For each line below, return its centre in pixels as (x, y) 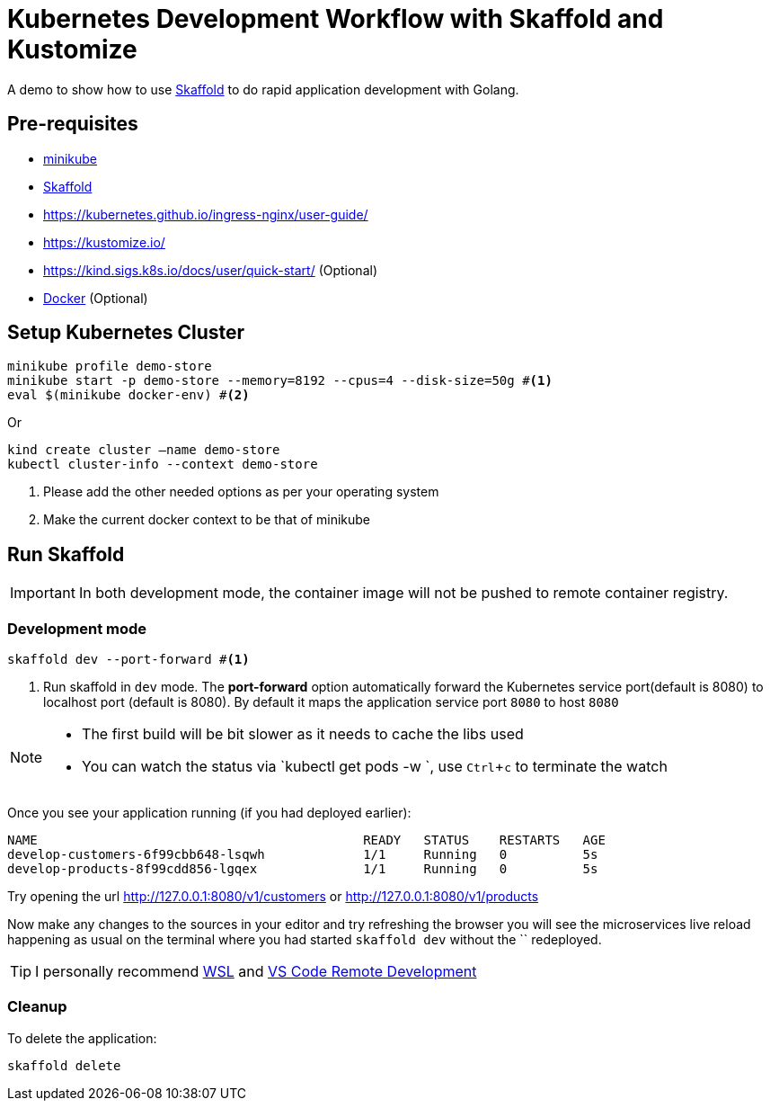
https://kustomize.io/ (104, 242)
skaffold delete (64, 1065)
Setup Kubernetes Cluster (126, 333)
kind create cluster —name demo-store (144, 450)
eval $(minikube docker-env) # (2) (128, 395)
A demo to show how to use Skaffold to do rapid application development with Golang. (263, 89)
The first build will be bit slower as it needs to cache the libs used (303, 734)
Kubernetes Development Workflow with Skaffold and (336, 19)
